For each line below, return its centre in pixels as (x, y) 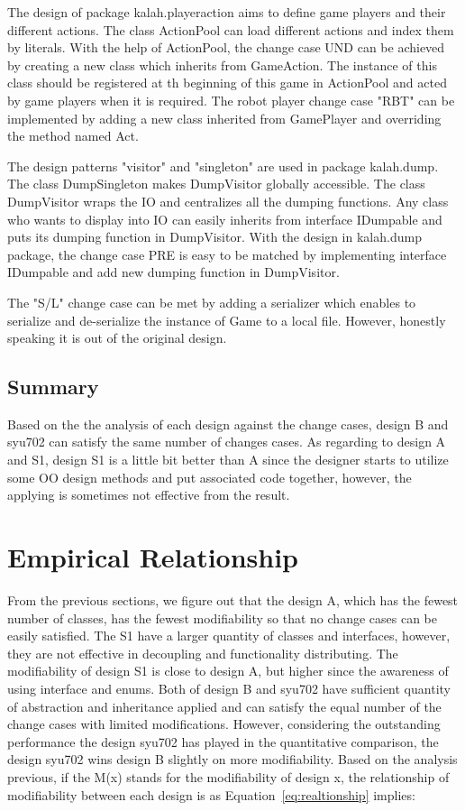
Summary (53, 387)
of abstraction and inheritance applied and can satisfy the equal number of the (224, 706)
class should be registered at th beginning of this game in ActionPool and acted (227, 83)
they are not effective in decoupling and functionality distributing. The (203, 653)
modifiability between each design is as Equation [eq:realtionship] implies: (211, 794)
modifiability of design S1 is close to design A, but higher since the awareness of (228, 671)
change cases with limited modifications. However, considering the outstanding (224, 724)
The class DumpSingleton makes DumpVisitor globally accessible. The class (216, 184)
